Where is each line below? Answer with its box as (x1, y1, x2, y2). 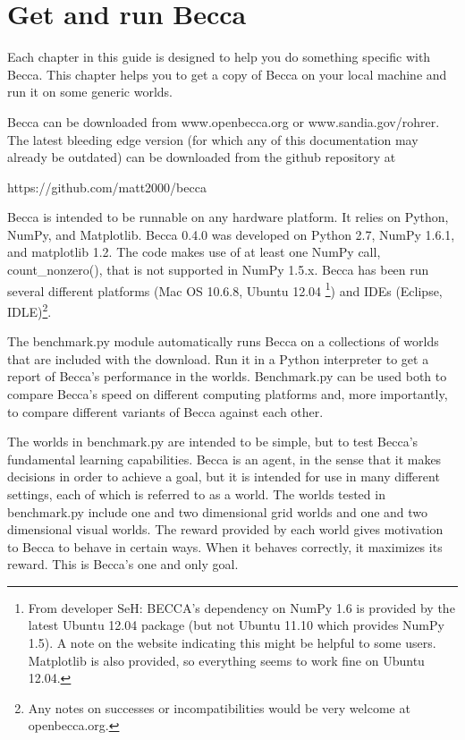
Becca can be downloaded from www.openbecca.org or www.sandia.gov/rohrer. (7, 112, 440, 131)
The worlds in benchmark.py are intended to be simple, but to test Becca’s (7, 432, 418, 451)
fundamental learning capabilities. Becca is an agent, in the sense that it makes (7, 449, 442, 468)
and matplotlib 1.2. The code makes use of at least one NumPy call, (7, 242, 381, 261)
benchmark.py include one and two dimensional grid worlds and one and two (7, 502, 428, 521)
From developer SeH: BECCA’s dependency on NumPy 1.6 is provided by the (28, 598, 455, 617)
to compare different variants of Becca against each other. (7, 402, 324, 421)
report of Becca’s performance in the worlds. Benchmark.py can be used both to (7, 367, 447, 386)
